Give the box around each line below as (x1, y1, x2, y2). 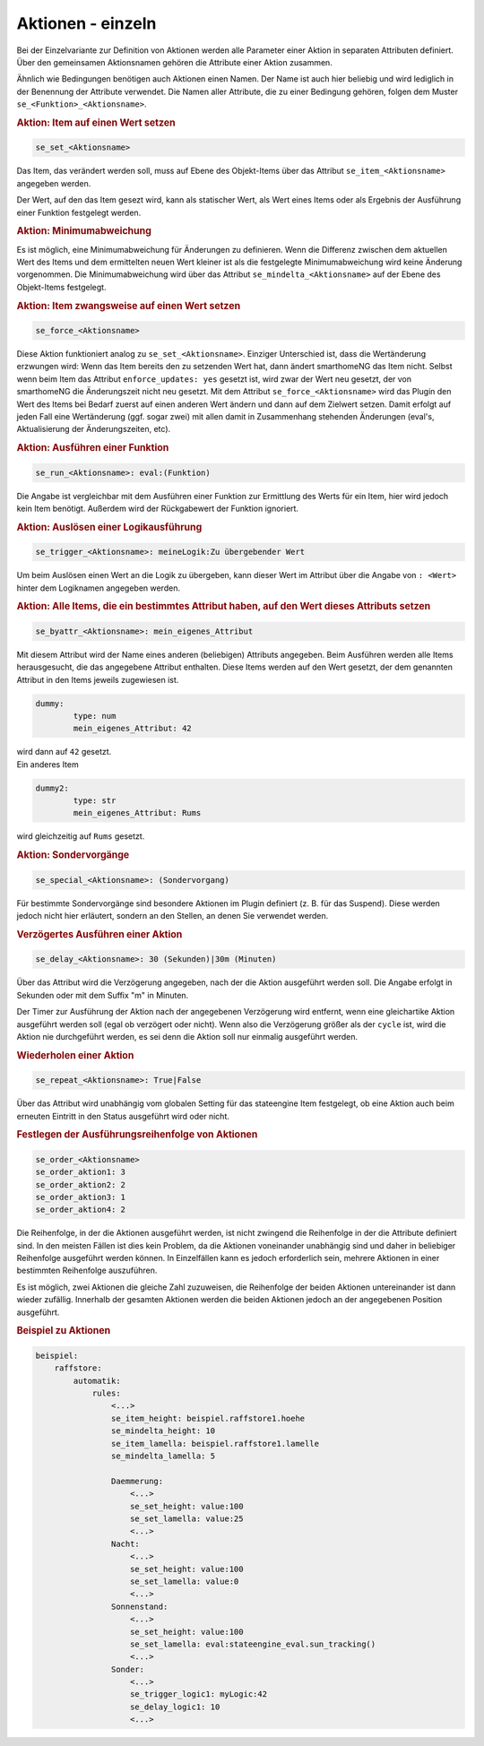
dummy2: (35, 782, 69, 793)
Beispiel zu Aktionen (16, 1325, 111, 1337)
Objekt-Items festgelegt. (16, 281, 107, 292)
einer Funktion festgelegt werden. (16, 207, 142, 218)
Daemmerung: (110, 1475, 164, 1486)
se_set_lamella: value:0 (130, 1576, 239, 1586)
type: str (73, 796, 117, 806)
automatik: (73, 1376, 121, 1386)
